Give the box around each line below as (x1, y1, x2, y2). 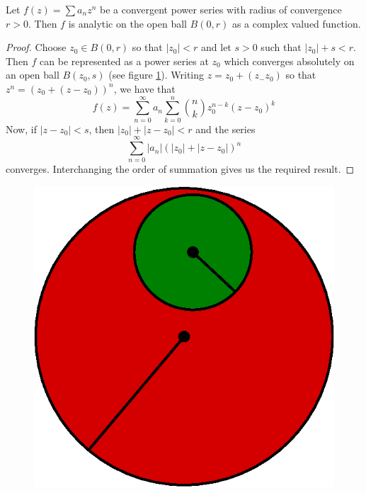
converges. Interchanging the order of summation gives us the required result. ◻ (6, 161, 355, 176)
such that (261, 40, 302, 55)
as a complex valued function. (231, 16, 361, 30)
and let (201, 40, 231, 55)
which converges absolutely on (224, 53, 355, 68)
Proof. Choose (6, 40, 67, 55)
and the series (195, 121, 256, 136)
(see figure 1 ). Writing (108, 67, 205, 82)
